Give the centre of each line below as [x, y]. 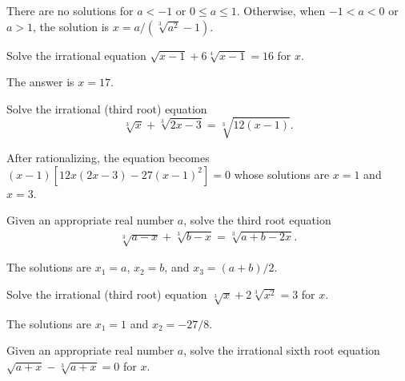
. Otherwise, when [281, 10]
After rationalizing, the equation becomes [108, 157]
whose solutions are [282, 174]
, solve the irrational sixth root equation [282, 350]
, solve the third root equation [257, 220]
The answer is [40, 82]
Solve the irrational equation [76, 55]
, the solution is [71, 26]
